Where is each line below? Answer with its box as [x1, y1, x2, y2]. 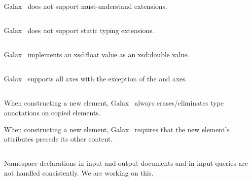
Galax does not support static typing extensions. [4, 25, 154, 36]
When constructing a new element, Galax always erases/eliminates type [4, 98, 224, 108]
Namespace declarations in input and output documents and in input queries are [4, 158, 248, 168]
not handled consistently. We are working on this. [4, 167, 154, 178]
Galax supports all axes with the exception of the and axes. [4, 73, 187, 84]
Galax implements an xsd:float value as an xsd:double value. [4, 49, 190, 60]
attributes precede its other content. [4, 134, 113, 144]
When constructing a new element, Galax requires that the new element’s [4, 124, 230, 134]
